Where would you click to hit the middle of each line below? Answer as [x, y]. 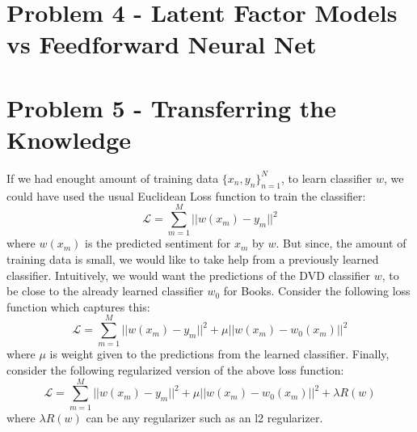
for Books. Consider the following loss [317, 291]
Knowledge [69, 139]
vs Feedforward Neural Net [162, 44]
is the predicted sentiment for [158, 243]
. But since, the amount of [341, 243]
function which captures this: [78, 306]
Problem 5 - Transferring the [171, 107]
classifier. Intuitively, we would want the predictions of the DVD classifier [189, 275]
